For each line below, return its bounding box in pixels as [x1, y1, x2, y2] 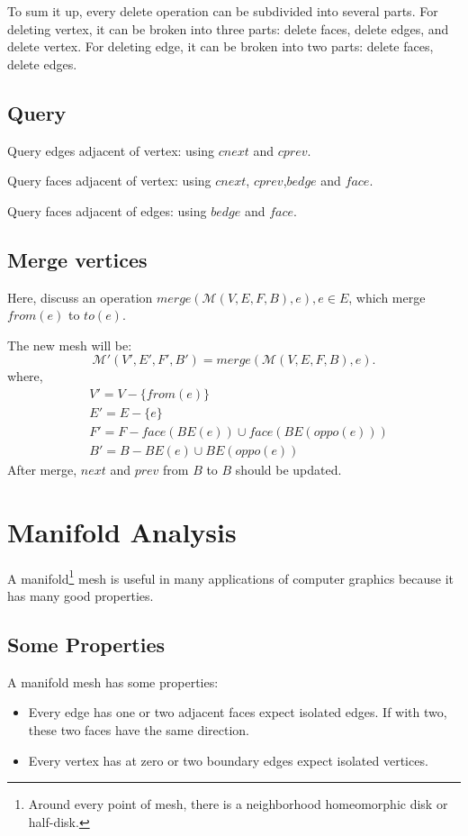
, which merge [348, 287, 426, 306]
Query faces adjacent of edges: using [7, 201, 207, 220]
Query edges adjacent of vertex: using [7, 141, 215, 159]
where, [7, 367, 43, 386]
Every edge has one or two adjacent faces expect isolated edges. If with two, [28, 703, 447, 722]
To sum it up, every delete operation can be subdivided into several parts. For [7, 2, 438, 20]
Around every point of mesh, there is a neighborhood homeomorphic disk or [28, 795, 448, 813]
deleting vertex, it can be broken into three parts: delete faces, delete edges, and [7, 19, 449, 38]
